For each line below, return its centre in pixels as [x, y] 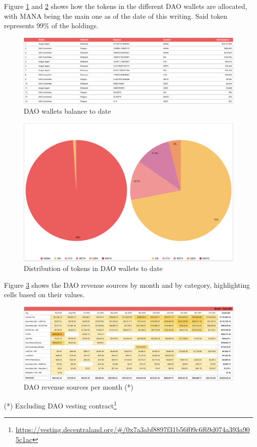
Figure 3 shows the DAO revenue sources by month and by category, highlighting [127, 285]
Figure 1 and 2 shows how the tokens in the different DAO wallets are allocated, [126, 6]
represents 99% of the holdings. [51, 25]
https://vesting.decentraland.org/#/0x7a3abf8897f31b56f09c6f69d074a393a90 [133, 429]
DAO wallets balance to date [67, 111]
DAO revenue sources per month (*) [79, 387]
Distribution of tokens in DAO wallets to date [93, 268]
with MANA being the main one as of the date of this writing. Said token [116, 16]
